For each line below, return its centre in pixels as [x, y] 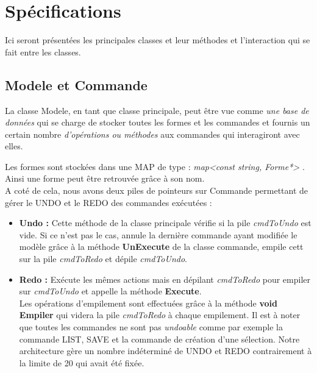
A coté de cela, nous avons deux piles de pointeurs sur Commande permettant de [157, 190]
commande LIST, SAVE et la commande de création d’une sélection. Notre [159, 339]
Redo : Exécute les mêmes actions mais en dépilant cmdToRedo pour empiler [165, 279]
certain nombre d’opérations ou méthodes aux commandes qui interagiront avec [152, 134]
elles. [14, 146]
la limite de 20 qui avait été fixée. [82, 362]
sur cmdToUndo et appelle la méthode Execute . [110, 291]
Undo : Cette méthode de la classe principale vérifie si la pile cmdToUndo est [165, 223]
